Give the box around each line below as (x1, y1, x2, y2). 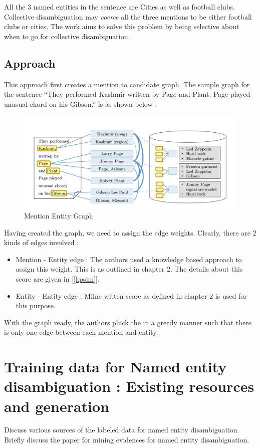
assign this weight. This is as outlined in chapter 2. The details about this (16, 264, 243, 274)
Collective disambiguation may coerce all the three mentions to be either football (4, 11, 252, 22)
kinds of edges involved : (4, 237, 79, 248)
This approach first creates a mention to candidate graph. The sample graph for (4, 79, 250, 89)
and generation (4, 395, 110, 416)
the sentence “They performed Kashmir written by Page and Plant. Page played (4, 89, 250, 99)
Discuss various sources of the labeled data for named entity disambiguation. (4, 424, 239, 435)
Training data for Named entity (4, 356, 227, 377)
